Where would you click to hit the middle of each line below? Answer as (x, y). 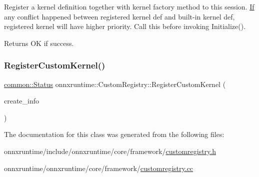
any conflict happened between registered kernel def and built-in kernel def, (119, 16)
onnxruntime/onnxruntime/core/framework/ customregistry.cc (99, 168)
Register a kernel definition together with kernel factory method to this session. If (129, 6)
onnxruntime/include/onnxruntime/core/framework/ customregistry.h (110, 151)
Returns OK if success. (39, 43)
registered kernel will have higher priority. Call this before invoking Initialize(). (125, 26)
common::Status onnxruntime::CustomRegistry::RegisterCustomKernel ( (115, 84)
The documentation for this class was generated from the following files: (114, 134)
